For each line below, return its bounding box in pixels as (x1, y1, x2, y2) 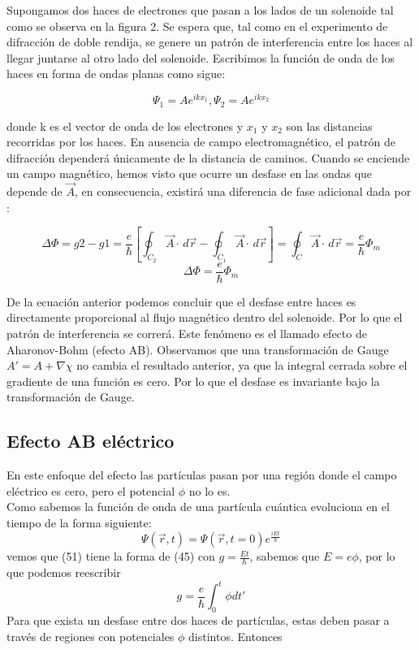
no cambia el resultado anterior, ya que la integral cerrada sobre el (76, 357, 408, 374)
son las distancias (286, 117, 373, 134)
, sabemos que (249, 548, 320, 565)
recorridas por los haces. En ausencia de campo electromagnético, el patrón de (6, 133, 396, 150)
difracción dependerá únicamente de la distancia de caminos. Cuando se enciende (6, 149, 410, 166)
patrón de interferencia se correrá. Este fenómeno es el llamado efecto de (6, 324, 367, 341)
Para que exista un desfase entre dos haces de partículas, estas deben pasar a (6, 612, 390, 629)
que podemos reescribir (6, 564, 121, 581)
